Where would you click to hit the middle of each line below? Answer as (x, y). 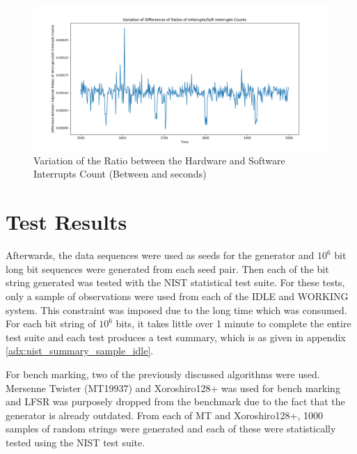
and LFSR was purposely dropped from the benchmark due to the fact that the (175, 401)
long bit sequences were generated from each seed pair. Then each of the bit (167, 268)
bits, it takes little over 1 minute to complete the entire (233, 323)
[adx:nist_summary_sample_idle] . (80, 351)
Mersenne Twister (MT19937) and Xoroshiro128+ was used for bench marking (173, 388)
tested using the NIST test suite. (76, 442)
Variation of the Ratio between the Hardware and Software (159, 160)
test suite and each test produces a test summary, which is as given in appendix (176, 337)
